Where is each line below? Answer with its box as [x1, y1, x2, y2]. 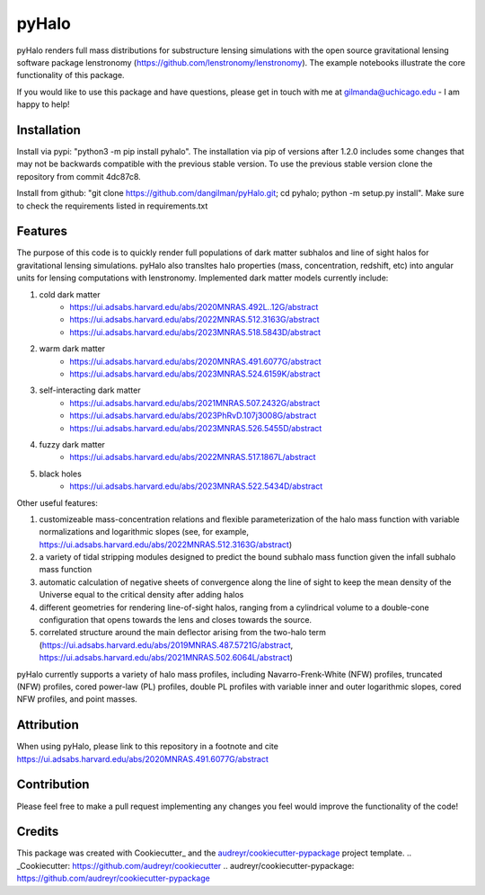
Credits [16, 824, 59, 839]
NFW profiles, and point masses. [16, 694, 138, 704]
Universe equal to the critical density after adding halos [39, 589, 244, 600]
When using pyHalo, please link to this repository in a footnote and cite [16, 741, 278, 752]
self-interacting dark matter [39, 385, 141, 395]
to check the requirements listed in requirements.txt [16, 200, 208, 211]
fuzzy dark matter [39, 439, 105, 449]
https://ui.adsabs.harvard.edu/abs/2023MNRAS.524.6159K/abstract [69, 368, 321, 379]
